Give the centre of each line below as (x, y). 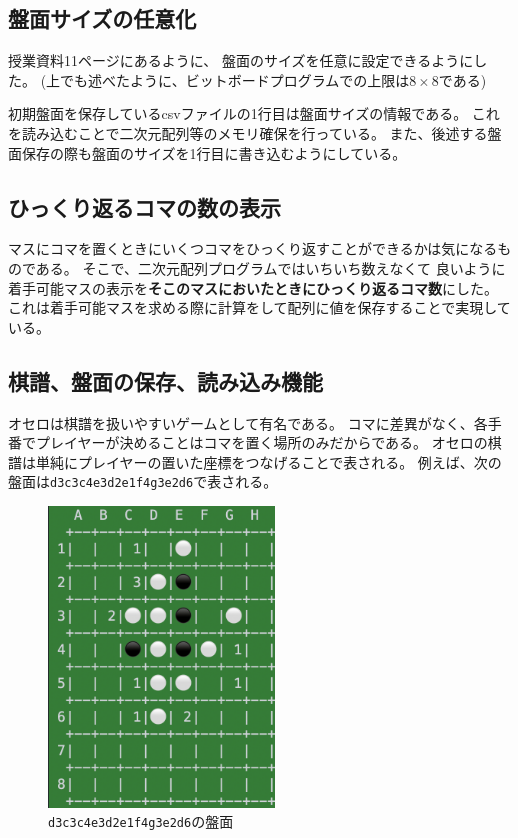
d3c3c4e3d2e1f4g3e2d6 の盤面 (141, 821)
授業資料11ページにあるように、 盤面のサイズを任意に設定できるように (241, 60)
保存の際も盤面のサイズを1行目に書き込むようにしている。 (214, 152)
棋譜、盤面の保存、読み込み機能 (165, 380)
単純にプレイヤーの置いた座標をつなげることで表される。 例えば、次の (268, 461)
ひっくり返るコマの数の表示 (144, 206)
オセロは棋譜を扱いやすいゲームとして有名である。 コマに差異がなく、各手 (255, 422)
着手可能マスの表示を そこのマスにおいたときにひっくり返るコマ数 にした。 (253, 287)
